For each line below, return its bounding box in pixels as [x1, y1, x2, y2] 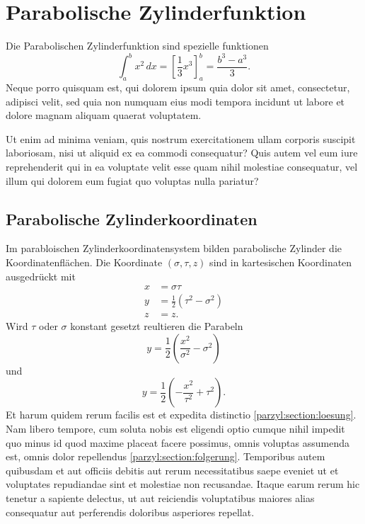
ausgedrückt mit [6, 268, 76, 283]
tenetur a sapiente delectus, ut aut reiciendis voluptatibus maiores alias [6, 491, 315, 505]
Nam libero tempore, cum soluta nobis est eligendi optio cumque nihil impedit [6, 421, 345, 436]
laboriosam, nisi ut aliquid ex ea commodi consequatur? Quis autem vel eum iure [6, 145, 358, 160]
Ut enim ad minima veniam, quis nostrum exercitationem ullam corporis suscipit [6, 131, 356, 146]
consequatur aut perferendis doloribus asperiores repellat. [6, 504, 255, 519]
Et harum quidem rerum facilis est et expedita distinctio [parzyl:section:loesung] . [6, 407, 357, 422]
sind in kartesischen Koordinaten [209, 254, 352, 269]
